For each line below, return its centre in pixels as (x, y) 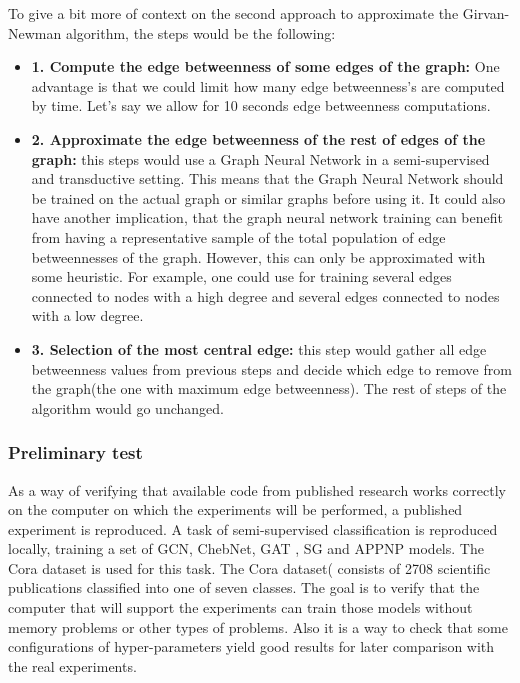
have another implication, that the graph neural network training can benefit (267, 217)
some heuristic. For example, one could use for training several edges (241, 276)
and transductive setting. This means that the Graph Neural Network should (267, 178)
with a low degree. (87, 315)
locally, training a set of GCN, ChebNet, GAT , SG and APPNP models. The (246, 548)
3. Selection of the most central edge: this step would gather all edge (259, 348)
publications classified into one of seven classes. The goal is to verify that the (244, 587)
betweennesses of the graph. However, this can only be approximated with (258, 256)
